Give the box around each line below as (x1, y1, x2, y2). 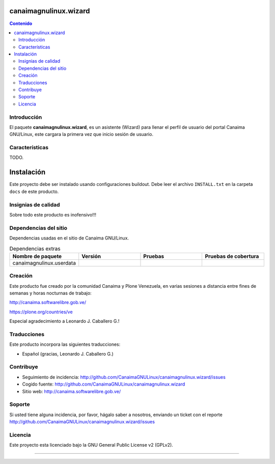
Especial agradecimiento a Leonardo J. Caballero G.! (9, 318, 120, 324)
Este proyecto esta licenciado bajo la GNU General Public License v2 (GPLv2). (9, 442, 173, 448)
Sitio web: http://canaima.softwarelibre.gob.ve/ (22, 388, 121, 394)
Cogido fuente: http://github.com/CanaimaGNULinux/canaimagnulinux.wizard (22, 381, 185, 387)
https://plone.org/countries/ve (9, 309, 73, 315)
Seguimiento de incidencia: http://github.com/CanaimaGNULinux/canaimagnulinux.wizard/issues (22, 374, 226, 380)
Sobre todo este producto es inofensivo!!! (9, 211, 97, 217)
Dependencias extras (9, 245, 61, 252)
